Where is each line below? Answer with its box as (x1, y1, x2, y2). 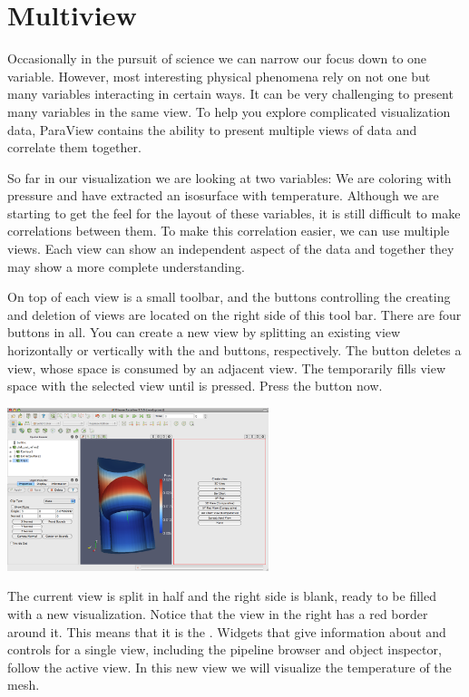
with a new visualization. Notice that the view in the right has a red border (7, 605, 428, 623)
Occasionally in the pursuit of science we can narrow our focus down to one (7, 49, 427, 68)
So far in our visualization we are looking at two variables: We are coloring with (7, 168, 452, 187)
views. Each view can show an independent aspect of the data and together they (7, 239, 454, 258)
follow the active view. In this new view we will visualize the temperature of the (7, 657, 452, 676)
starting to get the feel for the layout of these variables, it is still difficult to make (7, 203, 461, 222)
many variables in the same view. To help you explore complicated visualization (7, 102, 451, 121)
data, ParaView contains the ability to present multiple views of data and (7, 120, 417, 139)
